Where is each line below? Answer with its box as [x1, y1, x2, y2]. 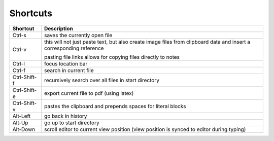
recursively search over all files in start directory [44, 77, 160, 84]
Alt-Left [12, 112, 31, 119]
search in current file [44, 66, 94, 74]
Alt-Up [12, 119, 28, 126]
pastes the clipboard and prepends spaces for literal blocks [44, 102, 186, 110]
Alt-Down [12, 126, 36, 133]
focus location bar [44, 60, 88, 67]
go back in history [44, 112, 87, 119]
